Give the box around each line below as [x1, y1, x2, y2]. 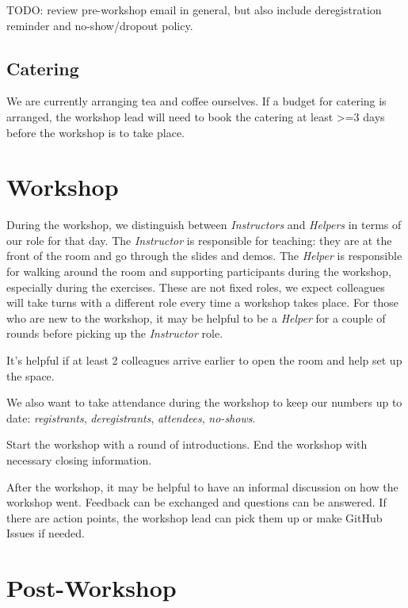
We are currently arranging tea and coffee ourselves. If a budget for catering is [6, 93, 387, 109]
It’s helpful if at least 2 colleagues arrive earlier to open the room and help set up [6, 352, 402, 369]
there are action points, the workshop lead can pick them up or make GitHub [6, 509, 383, 526]
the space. [6, 367, 55, 384]
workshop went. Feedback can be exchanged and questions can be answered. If [6, 494, 387, 510]
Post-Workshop [6, 572, 177, 604]
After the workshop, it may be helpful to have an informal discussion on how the [6, 478, 398, 495]
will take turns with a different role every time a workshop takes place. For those [6, 294, 398, 311]
